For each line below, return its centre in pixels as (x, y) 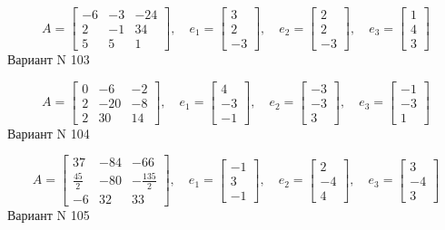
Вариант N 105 (49, 214)
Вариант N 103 (49, 59)
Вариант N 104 (49, 133)
